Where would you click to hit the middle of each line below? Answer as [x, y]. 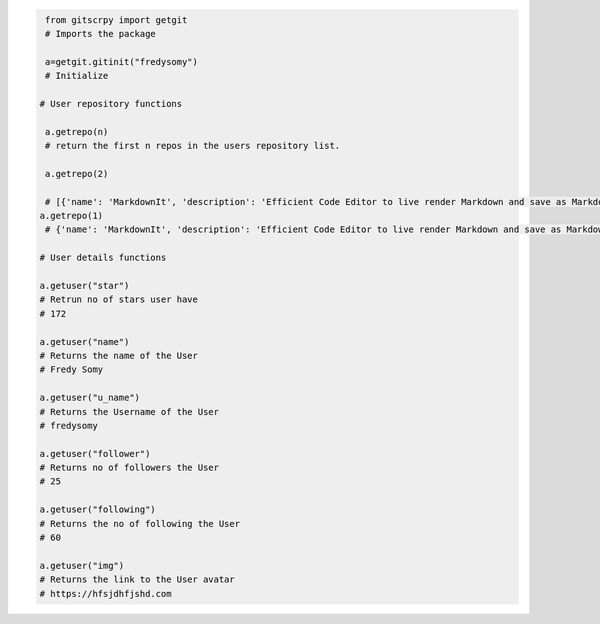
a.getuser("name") [84, 341]
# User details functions [103, 258]
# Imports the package [101, 33]
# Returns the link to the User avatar [137, 579]
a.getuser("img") [82, 565]
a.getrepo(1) [71, 216]
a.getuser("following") [98, 509]
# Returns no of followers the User [129, 468]
